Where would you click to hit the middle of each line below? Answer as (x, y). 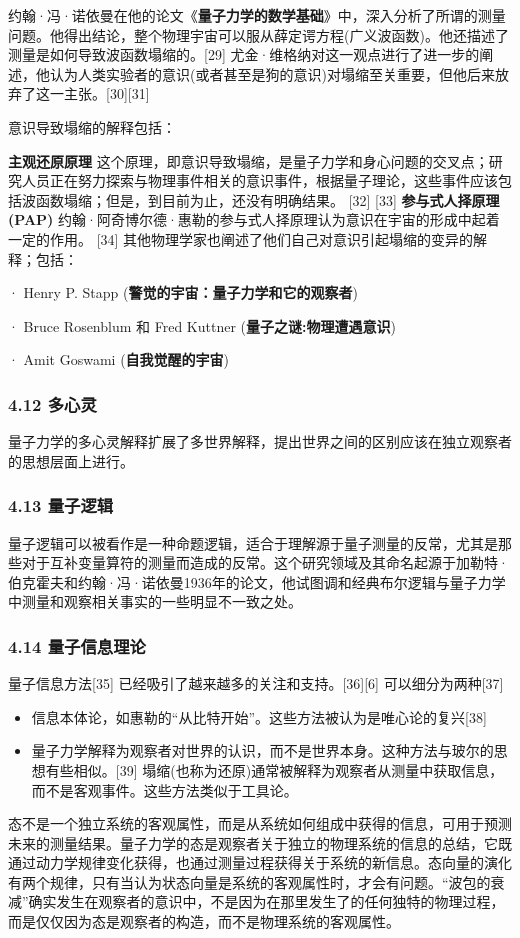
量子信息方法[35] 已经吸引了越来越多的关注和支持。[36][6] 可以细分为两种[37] (256, 683)
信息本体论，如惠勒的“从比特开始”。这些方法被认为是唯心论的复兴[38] (259, 716)
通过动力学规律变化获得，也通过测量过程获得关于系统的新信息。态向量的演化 (260, 862)
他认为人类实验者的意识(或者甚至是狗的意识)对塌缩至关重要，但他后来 (265, 73)
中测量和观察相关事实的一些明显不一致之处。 (155, 601)
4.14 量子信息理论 (77, 645)
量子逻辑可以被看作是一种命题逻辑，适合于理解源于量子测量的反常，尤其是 (253, 542)
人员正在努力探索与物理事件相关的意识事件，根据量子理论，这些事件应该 (259, 180)
